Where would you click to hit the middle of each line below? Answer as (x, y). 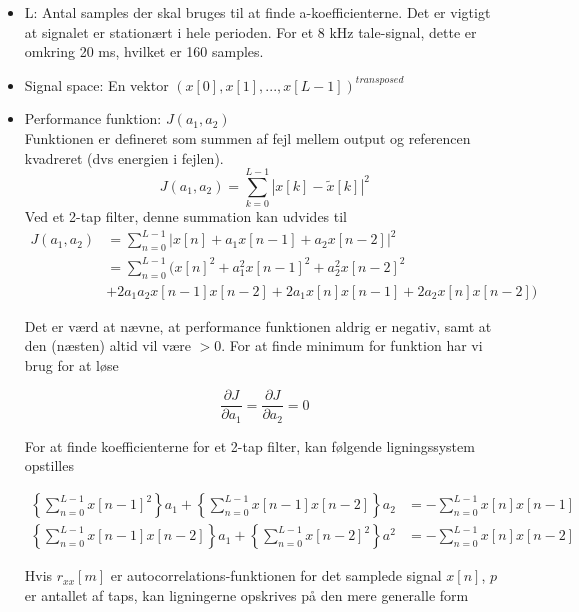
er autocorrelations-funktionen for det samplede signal (276, 575)
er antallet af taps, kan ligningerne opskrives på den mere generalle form (246, 594)
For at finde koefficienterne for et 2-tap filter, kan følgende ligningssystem (249, 445)
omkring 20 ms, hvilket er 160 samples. (144, 51)
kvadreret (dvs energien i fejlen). (124, 157)
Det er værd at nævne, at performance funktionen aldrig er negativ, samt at (258, 325)
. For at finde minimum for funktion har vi (352, 345)
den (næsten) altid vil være (107, 345)
